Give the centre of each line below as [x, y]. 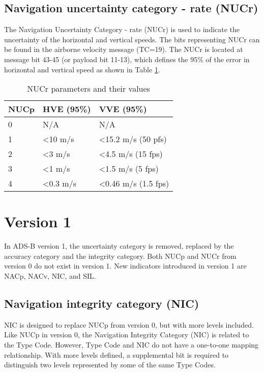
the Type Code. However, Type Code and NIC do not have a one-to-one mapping [131, 345]
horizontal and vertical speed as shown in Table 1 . [82, 69]
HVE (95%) [67, 109]
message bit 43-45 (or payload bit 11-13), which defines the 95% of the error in [127, 59]
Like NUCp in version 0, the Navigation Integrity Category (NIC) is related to [127, 335]
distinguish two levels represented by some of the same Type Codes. [110, 365]
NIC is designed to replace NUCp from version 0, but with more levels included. [129, 324]
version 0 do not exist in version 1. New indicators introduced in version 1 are [125, 266]
